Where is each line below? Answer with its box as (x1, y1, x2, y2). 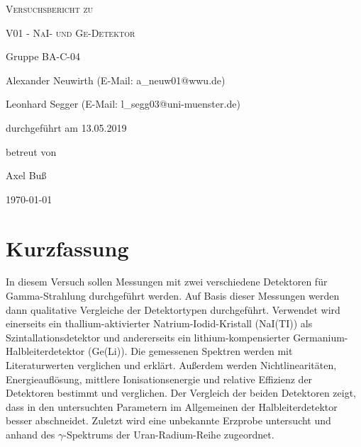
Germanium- (293, 329, 348, 344)
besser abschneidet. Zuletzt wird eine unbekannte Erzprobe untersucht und (6, 413, 331, 428)
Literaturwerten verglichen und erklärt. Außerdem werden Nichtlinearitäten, (6, 358, 337, 373)
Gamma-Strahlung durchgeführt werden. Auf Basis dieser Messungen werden (6, 288, 340, 303)
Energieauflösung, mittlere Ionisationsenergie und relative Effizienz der (6, 371, 313, 386)
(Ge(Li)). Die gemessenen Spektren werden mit (87, 344, 293, 358)
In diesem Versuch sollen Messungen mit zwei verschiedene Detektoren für (6, 274, 328, 289)
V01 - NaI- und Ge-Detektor (6, 25, 135, 40)
